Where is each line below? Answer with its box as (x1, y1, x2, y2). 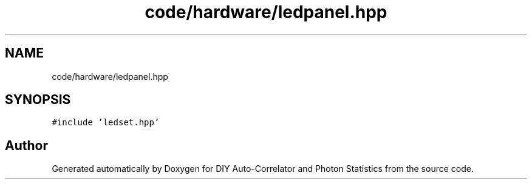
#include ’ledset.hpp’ (52, 117, 160, 128)
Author (5, 137, 48, 153)
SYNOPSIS (5, 92, 71, 108)
